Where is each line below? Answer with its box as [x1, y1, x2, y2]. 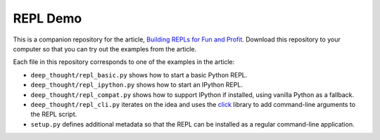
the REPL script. [30, 110, 77, 119]
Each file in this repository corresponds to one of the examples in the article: [13, 58, 235, 66]
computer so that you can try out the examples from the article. [13, 44, 197, 53]
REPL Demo [13, 11, 82, 26]
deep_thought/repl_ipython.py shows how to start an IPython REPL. [30, 81, 243, 89]
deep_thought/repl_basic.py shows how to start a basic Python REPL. [30, 70, 248, 79]
